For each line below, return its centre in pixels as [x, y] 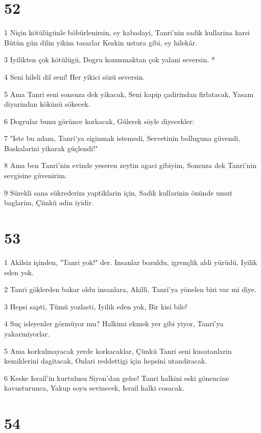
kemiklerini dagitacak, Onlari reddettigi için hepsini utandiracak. [106, 361]
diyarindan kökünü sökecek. [47, 104]
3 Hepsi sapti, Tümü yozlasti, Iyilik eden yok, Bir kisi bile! [96, 306]
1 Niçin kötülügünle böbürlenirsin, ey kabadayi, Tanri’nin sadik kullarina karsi [127, 32]
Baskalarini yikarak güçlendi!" [51, 148]
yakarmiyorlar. [27, 333]
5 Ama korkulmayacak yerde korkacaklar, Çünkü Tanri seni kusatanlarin [118, 351]
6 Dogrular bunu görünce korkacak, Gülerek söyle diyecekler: [99, 121]
